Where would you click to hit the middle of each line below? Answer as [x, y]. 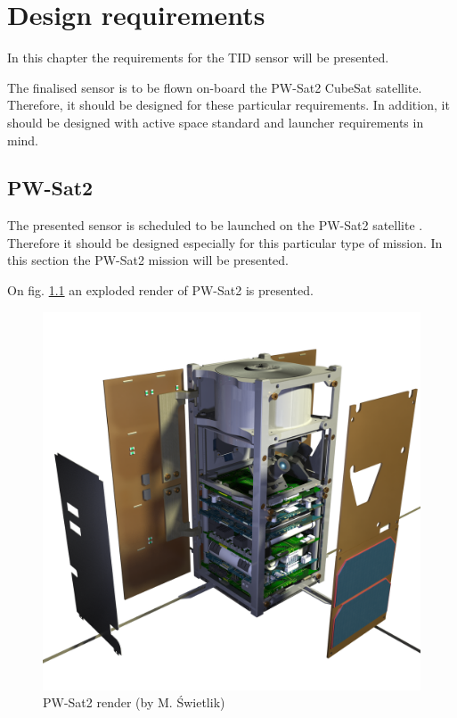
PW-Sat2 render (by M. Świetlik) [134, 702]
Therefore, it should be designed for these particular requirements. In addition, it [228, 105]
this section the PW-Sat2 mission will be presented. [148, 260]
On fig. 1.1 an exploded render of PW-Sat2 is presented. [160, 290]
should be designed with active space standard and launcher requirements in [216, 122]
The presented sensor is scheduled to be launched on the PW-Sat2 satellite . [215, 225]
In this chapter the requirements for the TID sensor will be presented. [198, 58]
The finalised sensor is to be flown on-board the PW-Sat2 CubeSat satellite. [215, 87]
